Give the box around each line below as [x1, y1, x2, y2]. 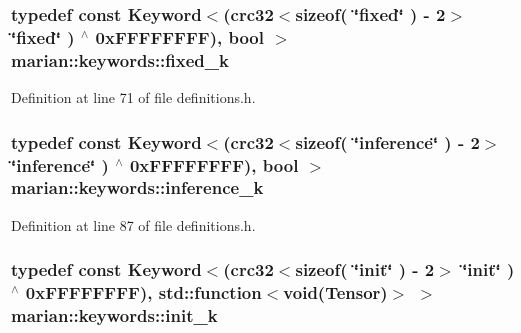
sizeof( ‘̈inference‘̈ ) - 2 [295, 129, 480, 154]
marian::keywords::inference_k [11, 175, 264, 200]
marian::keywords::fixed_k [11, 47, 229, 72]
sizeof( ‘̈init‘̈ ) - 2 [295, 257, 435, 282]
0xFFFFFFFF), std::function [25, 280, 262, 305]
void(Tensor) [283, 280, 388, 305]
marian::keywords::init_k [11, 303, 218, 328]
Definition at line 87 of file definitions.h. [11, 214, 256, 235]
